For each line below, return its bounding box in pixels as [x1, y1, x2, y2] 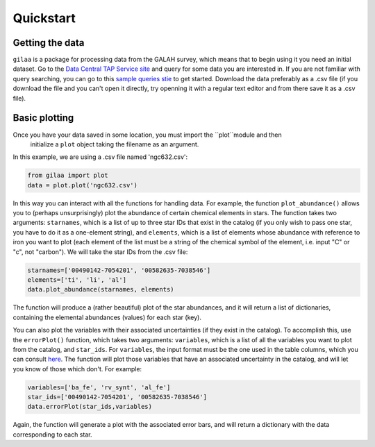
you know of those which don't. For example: [12, 364, 142, 373]
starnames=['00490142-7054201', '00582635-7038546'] [27, 266, 211, 274]
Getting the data [12, 37, 85, 49]
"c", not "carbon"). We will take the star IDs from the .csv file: [12, 247, 188, 256]
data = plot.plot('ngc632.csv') [27, 181, 138, 189]
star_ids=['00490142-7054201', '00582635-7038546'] [27, 393, 208, 401]
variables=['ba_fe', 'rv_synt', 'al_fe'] [27, 383, 171, 391]
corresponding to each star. [12, 430, 92, 439]
